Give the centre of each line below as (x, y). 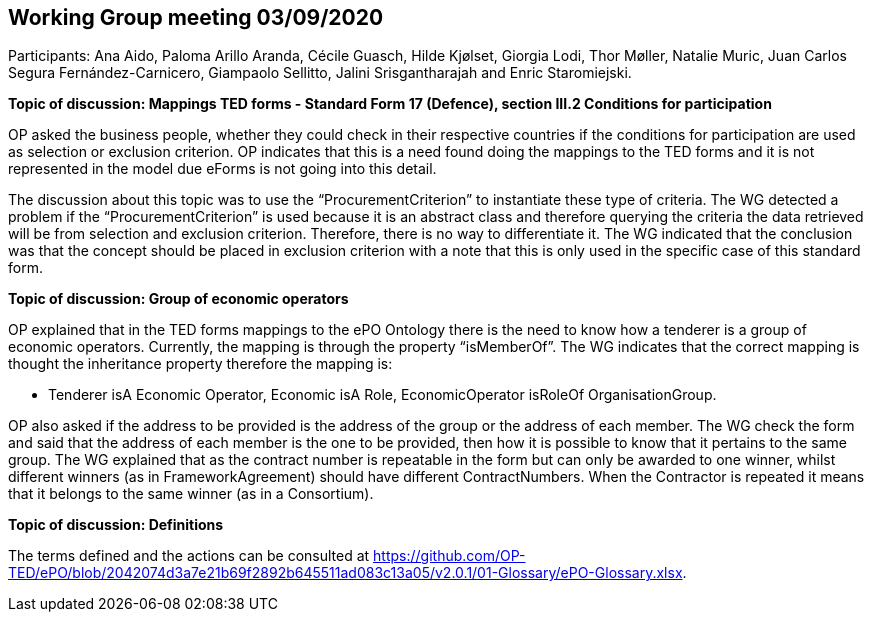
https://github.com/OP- (449, 556)
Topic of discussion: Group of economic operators (178, 299)
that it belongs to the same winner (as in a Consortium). (191, 494)
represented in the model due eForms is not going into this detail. (222, 169)
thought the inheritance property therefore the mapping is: (200, 364)
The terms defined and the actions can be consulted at (189, 556)
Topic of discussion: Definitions (116, 525)
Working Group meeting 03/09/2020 (196, 17)
